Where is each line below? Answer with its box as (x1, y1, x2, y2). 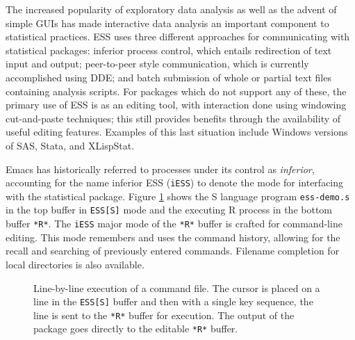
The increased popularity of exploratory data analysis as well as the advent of (6, 2, 337, 16)
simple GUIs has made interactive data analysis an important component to (6, 15, 329, 30)
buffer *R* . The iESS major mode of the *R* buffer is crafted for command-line (6, 216, 342, 231)
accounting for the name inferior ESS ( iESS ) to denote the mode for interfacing (6, 175, 344, 190)
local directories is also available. (6, 257, 145, 271)
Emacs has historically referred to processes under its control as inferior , (6, 161, 315, 176)
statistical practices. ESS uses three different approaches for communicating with (6, 29, 350, 44)
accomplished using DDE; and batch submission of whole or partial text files (6, 70, 331, 84)
